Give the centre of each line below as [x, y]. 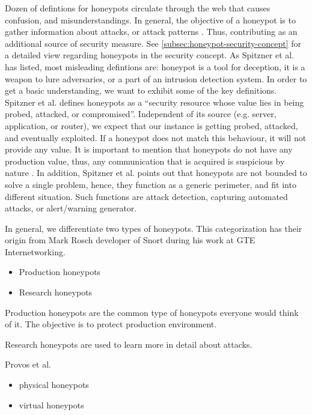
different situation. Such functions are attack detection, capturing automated [146, 196]
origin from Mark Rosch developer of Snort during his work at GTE [130, 240]
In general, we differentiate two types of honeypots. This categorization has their [154, 228]
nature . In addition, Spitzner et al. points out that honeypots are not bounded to [156, 173]
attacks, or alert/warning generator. [71, 208]
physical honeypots [54, 385]
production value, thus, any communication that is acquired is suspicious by [145, 161]
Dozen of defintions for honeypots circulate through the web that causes [138, 8]
